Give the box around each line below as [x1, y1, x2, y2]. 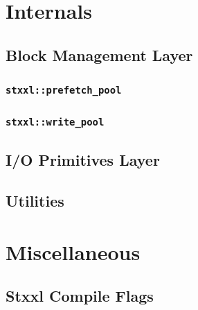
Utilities [6, 190, 64, 212]
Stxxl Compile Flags [6, 285, 154, 307]
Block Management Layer [6, 44, 193, 65]
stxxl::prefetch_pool [6, 85, 122, 96]
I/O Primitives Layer [6, 149, 160, 171]
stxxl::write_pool [6, 117, 105, 128]
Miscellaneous [6, 237, 141, 266]
